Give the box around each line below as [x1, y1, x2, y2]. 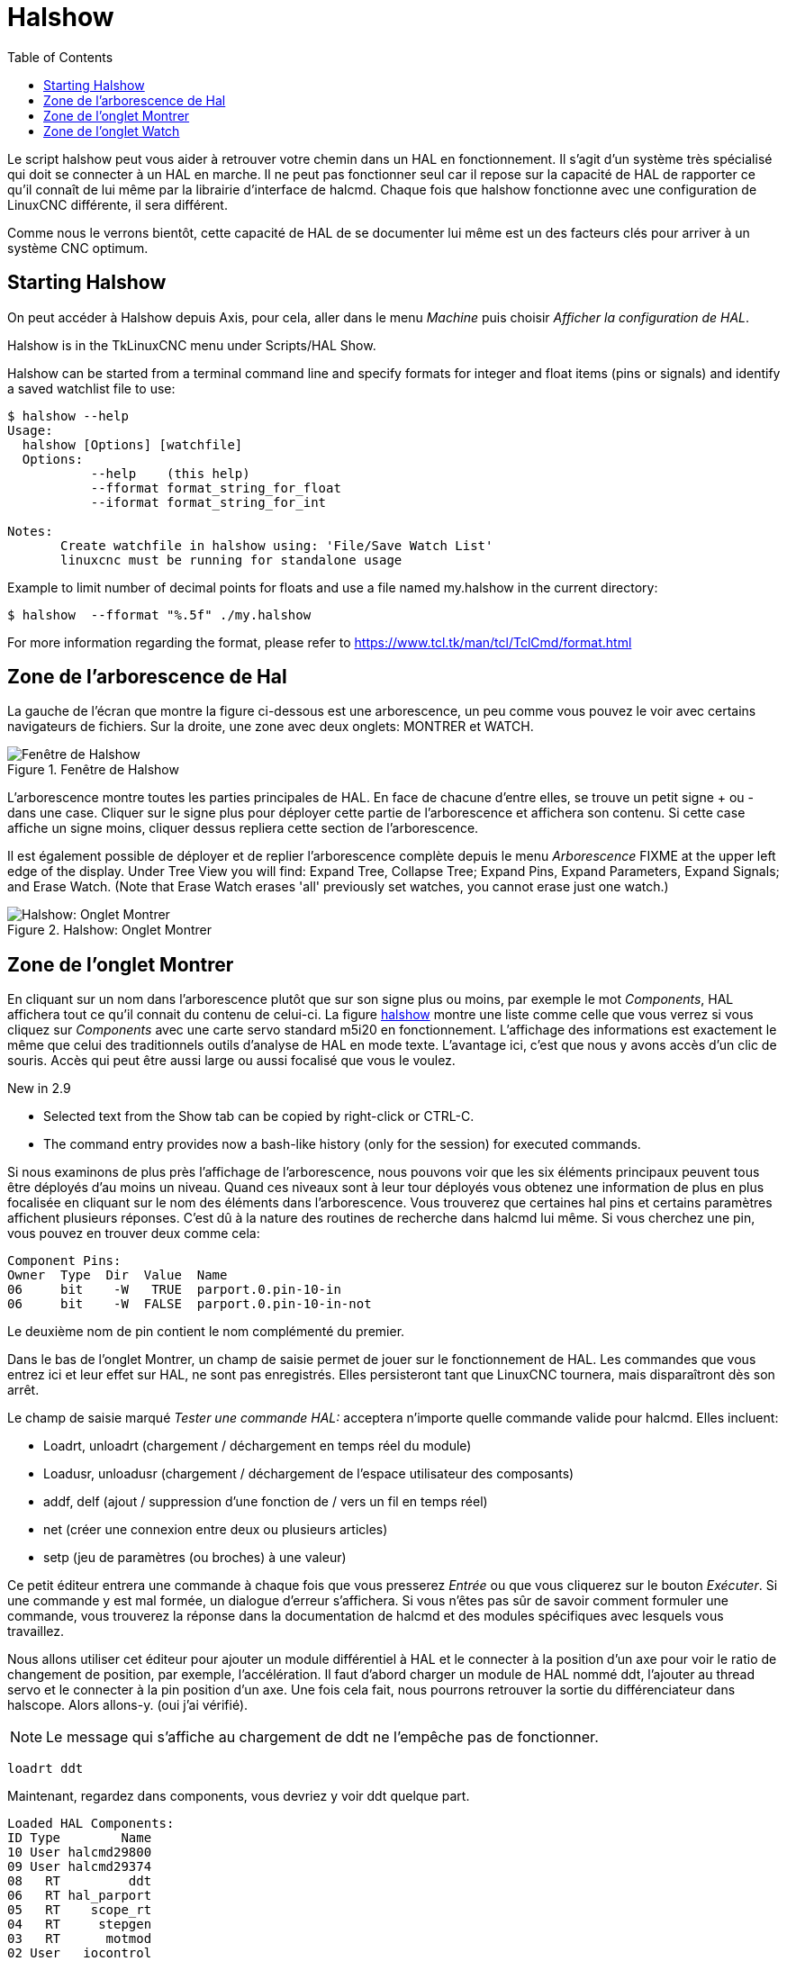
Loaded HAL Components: [7, 1816, 175, 1831]
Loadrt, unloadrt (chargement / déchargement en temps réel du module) [43, 1438, 472, 1454]
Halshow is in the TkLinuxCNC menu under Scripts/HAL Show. [7, 337, 376, 353]
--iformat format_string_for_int [90, 494, 327, 510]
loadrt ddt [7, 1761, 84, 1776]
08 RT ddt [7, 1874, 152, 1889]
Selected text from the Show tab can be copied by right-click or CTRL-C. [43, 1108, 475, 1125]
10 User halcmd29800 [7, 1845, 152, 1860]
